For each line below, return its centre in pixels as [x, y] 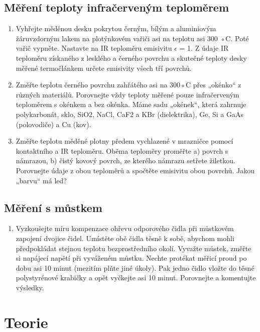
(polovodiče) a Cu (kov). [53, 124]
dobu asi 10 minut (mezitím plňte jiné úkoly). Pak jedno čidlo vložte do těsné [135, 267]
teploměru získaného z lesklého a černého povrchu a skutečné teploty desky [131, 58]
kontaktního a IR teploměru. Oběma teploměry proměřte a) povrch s [122, 150]
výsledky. [30, 287]
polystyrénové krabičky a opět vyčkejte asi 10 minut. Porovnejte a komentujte [136, 278]
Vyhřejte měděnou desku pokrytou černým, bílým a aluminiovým [116, 28]
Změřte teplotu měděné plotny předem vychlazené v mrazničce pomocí [124, 141]
